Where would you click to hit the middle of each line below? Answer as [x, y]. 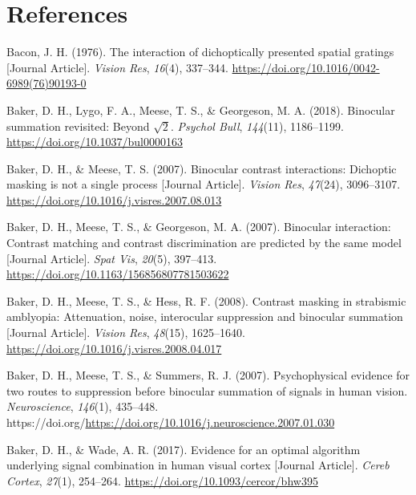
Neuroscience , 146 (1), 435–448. [83, 406]
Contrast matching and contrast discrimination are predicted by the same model [204, 243]
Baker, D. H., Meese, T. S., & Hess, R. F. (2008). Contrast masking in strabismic [206, 300]
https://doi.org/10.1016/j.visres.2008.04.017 [114, 348]
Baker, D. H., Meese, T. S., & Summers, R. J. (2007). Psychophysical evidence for [208, 375]
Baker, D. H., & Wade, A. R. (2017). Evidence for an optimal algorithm [184, 449]
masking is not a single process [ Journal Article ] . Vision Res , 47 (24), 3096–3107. [204, 184]
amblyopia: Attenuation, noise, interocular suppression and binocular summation [205, 316]
